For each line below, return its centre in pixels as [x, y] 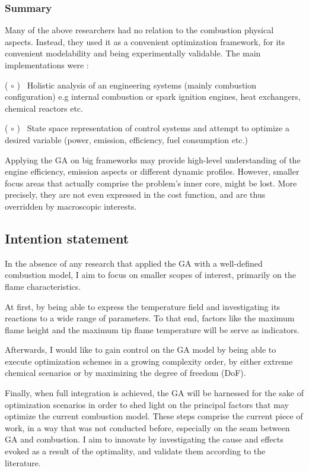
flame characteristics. [43, 286]
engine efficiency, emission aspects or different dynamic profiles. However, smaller [152, 171]
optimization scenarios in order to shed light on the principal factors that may [147, 404]
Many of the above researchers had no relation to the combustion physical [139, 30]
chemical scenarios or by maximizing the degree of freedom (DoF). [125, 373]
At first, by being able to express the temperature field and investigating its [143, 306]
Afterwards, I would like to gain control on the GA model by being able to [141, 350]
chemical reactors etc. [44, 108]
